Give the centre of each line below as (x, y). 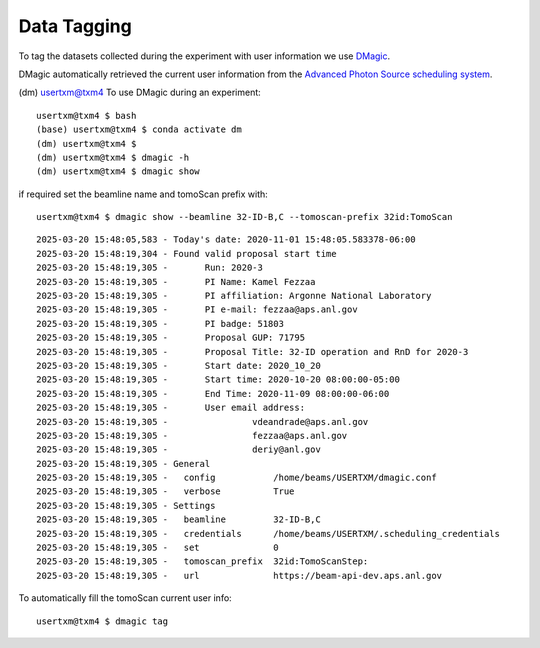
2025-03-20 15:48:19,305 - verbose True (165, 491)
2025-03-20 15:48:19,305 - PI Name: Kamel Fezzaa (176, 281)
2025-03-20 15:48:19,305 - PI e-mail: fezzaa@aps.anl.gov (197, 309)
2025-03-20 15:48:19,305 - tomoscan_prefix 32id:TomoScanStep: (202, 561)
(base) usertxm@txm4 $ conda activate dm (139, 129)
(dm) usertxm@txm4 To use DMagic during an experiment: (140, 92)
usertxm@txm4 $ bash (86, 115)
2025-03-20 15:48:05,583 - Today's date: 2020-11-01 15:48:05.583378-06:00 (226, 239)
